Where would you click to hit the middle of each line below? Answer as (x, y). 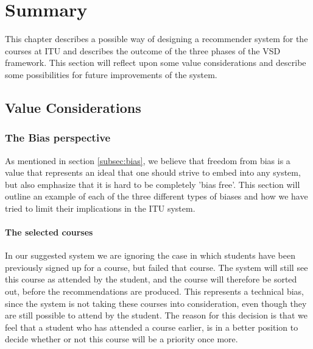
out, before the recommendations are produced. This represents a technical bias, (154, 291)
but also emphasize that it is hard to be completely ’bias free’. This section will (153, 184)
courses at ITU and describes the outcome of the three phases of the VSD (143, 50)
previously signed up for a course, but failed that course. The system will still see (156, 267)
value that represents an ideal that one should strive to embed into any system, (153, 172)
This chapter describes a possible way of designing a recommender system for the (156, 39)
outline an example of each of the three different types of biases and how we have (156, 196)
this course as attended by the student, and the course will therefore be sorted (151, 279)
